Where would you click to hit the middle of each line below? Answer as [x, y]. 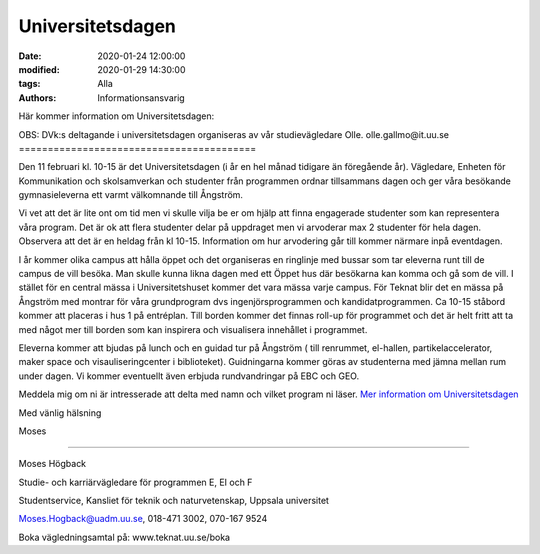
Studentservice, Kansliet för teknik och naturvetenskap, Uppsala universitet [174, 501]
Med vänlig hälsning [60, 412]
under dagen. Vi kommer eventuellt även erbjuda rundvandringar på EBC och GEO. [189, 376]
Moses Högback [52, 464]
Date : [30, 56]
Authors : [37, 97]
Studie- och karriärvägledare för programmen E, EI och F [135, 482]
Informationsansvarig [141, 97]
